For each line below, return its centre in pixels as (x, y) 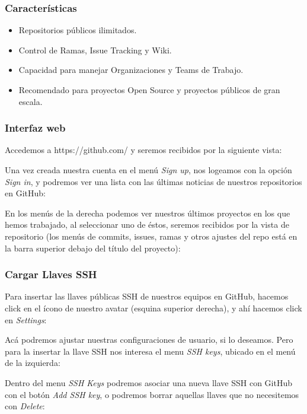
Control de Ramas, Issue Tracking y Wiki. (95, 50)
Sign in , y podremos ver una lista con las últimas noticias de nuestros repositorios (153, 181)
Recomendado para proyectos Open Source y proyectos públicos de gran (149, 90)
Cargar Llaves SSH (51, 274)
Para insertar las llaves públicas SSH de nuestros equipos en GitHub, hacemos (147, 296)
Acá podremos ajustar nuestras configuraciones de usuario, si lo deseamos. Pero (149, 340)
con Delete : (25, 406)
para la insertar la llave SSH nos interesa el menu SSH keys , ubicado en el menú (150, 351)
